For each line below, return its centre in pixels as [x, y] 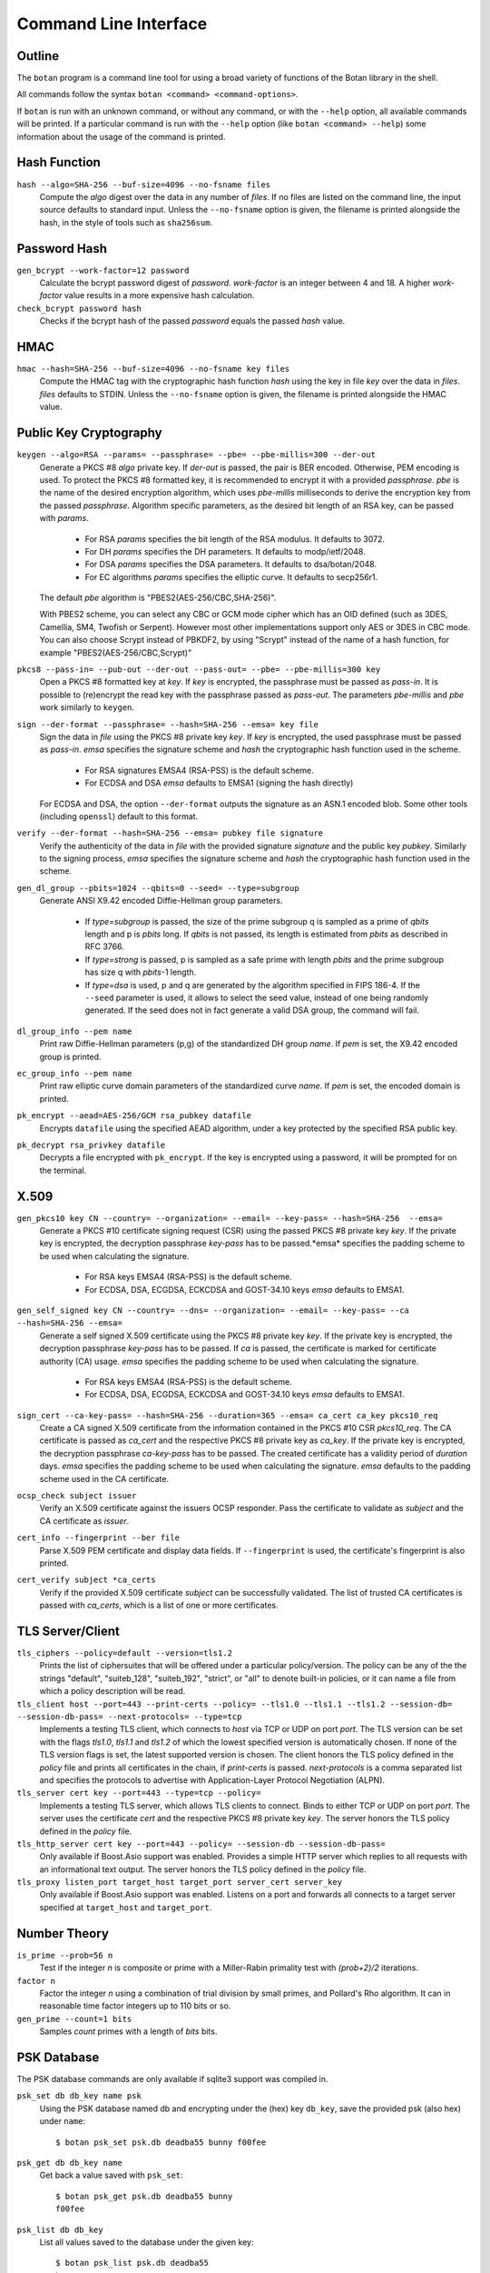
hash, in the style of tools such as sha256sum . [126, 222]
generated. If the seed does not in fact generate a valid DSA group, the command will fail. [252, 1010]
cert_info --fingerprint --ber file [98, 1538]
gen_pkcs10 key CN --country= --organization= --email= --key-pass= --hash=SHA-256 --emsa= [230, 1218]
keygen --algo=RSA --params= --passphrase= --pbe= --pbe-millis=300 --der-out [196, 455]
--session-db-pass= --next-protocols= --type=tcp [129, 1717]
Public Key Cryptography [89, 433]
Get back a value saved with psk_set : [111, 2175]
